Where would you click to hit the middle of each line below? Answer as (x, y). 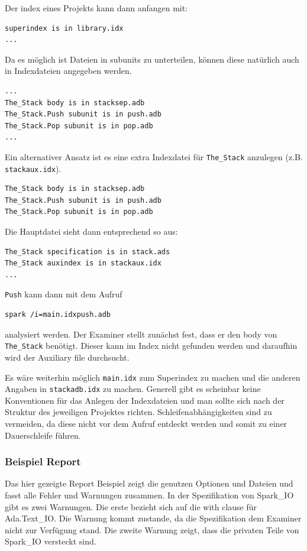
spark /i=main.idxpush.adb (58, 315)
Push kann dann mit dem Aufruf (64, 294)
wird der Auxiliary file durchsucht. (67, 357)
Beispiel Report (43, 461)
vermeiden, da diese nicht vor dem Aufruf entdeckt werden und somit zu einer (146, 423)
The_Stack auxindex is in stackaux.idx (83, 263)
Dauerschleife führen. (43, 435)
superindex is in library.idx (64, 28)
